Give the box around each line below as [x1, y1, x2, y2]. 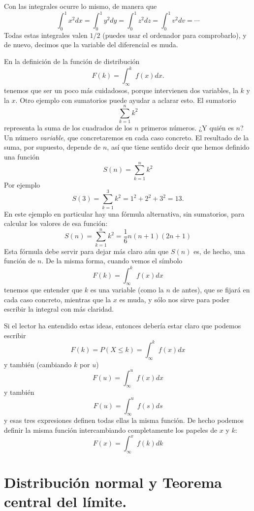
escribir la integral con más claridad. [4, 304, 114, 314]
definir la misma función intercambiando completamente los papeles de [4, 424, 218, 435]
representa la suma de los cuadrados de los [4, 123, 132, 133]
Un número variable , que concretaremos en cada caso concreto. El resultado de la [4, 132, 249, 142]
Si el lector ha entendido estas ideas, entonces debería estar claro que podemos [4, 320, 241, 331]
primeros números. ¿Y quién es [141, 123, 234, 133]
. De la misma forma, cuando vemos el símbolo [41, 255, 183, 266]
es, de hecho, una [193, 246, 245, 256]
